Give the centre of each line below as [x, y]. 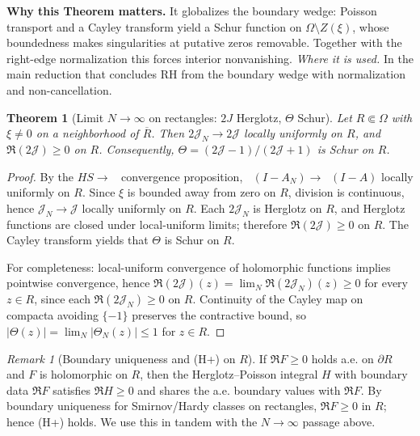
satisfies [72, 389]
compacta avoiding [52, 315]
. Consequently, [136, 148]
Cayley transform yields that [78, 240]
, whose [371, 26]
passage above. [339, 421]
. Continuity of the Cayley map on [278, 299]
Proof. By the [40, 176]
